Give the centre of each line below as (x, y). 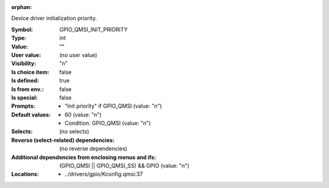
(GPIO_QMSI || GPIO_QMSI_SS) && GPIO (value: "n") (124, 166)
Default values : (31, 114)
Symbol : (22, 29)
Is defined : (25, 81)
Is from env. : (27, 89)
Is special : (24, 97)
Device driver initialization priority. (54, 18)
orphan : (22, 7)
